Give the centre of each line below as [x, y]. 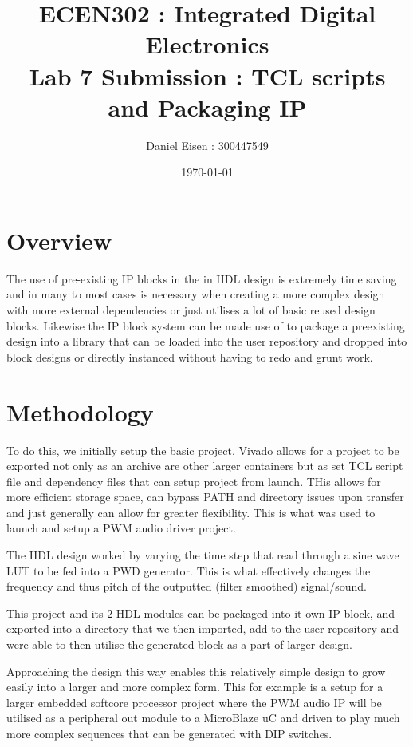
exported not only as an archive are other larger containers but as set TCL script [205, 466]
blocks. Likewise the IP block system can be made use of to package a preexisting [206, 325]
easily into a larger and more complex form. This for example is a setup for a [195, 687]
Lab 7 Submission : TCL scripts [207, 75]
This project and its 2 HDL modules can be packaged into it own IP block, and [201, 613]
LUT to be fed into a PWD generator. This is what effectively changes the [189, 570]
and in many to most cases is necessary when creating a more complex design [196, 294]
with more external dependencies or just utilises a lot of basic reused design [191, 310]
